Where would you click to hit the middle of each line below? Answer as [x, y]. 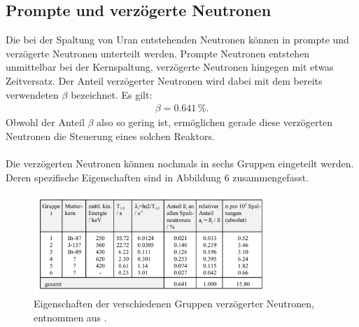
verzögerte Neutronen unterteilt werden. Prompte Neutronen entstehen [158, 53]
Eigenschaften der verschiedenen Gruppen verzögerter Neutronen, [174, 304]
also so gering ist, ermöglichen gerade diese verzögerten [214, 122]
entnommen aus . [70, 317]
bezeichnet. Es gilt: [112, 94]
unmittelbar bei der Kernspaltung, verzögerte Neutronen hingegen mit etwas [170, 67]
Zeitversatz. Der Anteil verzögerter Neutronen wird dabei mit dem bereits [164, 80]
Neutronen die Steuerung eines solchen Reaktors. [110, 135]
